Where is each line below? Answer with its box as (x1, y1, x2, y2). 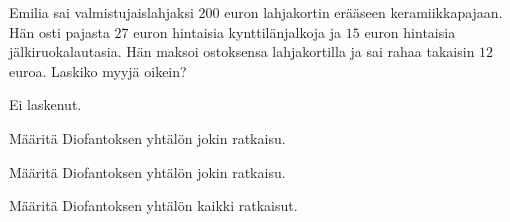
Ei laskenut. (9, 94, 82, 115)
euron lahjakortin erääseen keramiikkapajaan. (224, 2, 503, 22)
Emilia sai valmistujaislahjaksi (9, 2, 194, 22)
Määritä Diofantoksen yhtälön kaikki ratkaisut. (9, 195, 298, 216)
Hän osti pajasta (9, 21, 110, 42)
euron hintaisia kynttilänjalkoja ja (133, 21, 342, 42)
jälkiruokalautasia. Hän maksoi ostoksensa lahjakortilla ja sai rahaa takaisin (9, 41, 475, 62)
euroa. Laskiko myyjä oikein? (9, 60, 187, 81)
